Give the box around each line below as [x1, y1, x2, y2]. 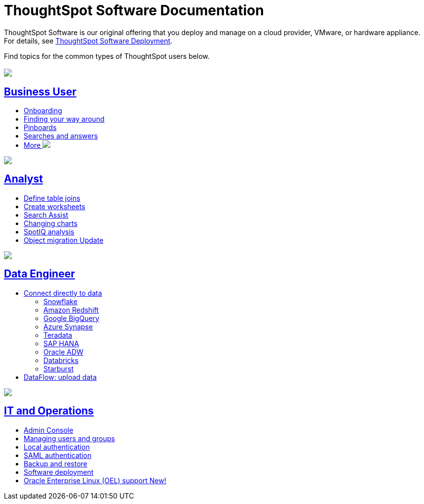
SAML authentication [24, 451, 92, 459]
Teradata [43, 330, 73, 339]
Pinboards [24, 123, 57, 132]
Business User [4, 85, 77, 98]
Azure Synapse [43, 322, 93, 331]
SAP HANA [43, 339, 79, 348]
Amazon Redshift [43, 305, 99, 314]
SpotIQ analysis [24, 227, 75, 236]
